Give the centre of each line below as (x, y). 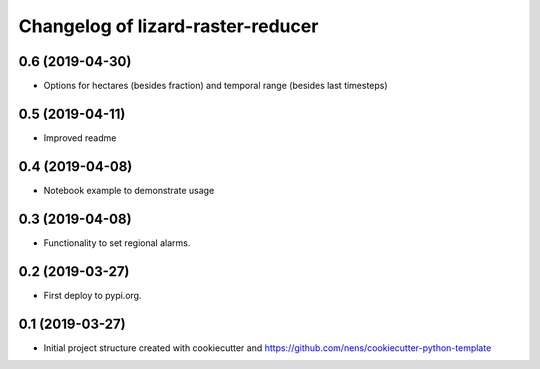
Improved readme (80, 137)
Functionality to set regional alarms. (117, 242)
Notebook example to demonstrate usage (129, 190)
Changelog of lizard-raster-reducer (168, 26)
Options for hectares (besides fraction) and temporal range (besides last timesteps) (216, 86)
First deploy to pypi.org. (92, 295)
